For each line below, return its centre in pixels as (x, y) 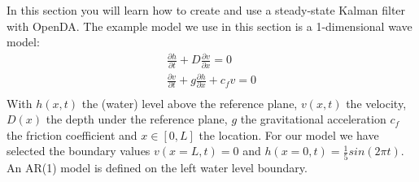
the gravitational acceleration (313, 119)
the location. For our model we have (289, 134)
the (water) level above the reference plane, (190, 103)
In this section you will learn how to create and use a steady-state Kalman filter (206, 10)
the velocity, (376, 103)
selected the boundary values (79, 151)
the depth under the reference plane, (137, 119)
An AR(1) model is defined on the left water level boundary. (157, 167)
